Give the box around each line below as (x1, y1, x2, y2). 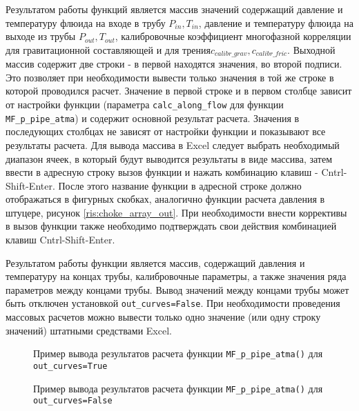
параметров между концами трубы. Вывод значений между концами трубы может (6, 282, 349, 297)
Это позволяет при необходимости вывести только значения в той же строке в (6, 70, 334, 84)
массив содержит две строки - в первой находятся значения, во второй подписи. (6, 57, 342, 71)
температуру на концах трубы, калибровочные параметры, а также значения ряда (6, 269, 347, 283)
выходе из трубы (6, 29, 76, 43)
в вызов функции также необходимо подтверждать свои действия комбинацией (6, 219, 337, 233)
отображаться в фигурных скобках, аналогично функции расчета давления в (6, 192, 325, 206)
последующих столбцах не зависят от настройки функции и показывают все (6, 124, 326, 139)
